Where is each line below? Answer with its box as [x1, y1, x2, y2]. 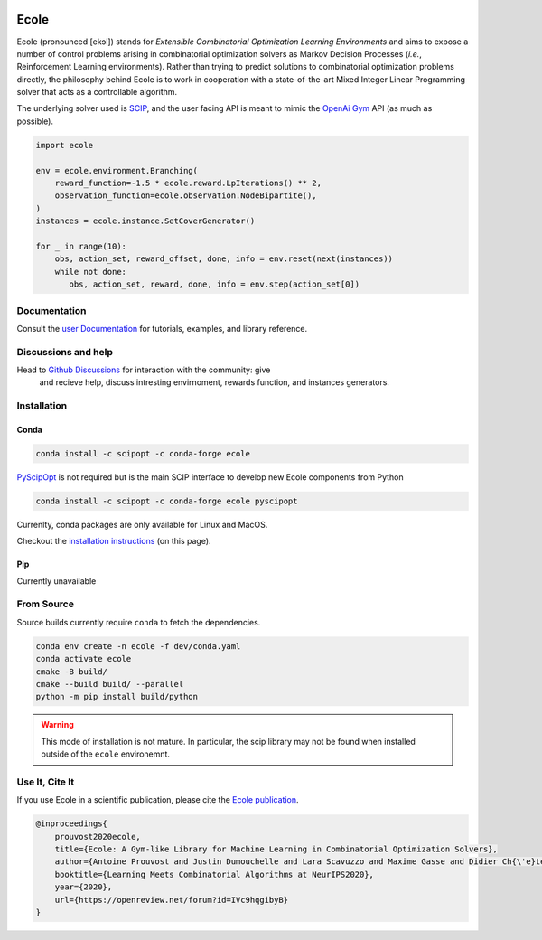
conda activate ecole [35, 653, 132, 664]
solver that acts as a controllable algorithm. [16, 87, 178, 98]
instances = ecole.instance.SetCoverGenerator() [35, 216, 256, 226]
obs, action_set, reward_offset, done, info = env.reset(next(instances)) [54, 254, 393, 264]
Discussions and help [16, 345, 113, 358]
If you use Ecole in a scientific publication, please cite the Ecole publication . [16, 794, 299, 805]
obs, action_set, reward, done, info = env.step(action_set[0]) [69, 279, 360, 289]
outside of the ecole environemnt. [41, 748, 171, 759]
